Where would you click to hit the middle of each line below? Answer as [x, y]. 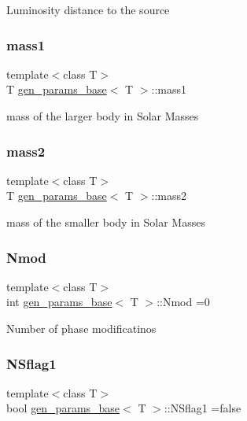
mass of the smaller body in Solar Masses [106, 222]
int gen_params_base [59, 302]
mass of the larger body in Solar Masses [103, 116]
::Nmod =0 [183, 302]
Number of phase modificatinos [81, 328]
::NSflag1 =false [203, 408]
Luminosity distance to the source [88, 9]
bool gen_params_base [63, 408]
